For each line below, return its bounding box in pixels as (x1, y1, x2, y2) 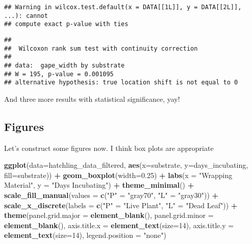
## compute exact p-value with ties (4, 20, 129, 28)
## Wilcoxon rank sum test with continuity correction (4, 45, 198, 52)
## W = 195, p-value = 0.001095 (4, 70, 114, 78)
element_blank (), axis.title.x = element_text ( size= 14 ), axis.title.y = (4, 219, 234, 230)
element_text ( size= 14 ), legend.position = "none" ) (4, 230, 166, 240)
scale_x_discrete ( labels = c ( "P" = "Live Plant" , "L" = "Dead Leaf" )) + (4, 199, 238, 210)
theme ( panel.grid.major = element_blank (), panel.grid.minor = (4, 210, 214, 220)
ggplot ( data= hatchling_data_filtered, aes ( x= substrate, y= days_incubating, (4, 160, 248, 170)
